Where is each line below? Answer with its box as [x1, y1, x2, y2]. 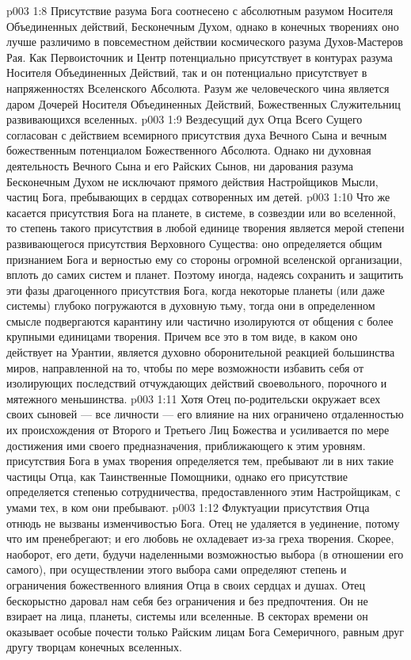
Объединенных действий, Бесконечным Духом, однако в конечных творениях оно [6, 17, 399, 34]
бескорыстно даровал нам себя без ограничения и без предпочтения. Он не [6, 592, 368, 608]
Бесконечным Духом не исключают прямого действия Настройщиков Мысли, [6, 173, 379, 189]
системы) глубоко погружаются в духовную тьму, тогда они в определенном [6, 297, 375, 314]
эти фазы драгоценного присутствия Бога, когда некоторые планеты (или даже [6, 281, 385, 298]
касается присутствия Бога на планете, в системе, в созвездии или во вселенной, [6, 204, 397, 220]
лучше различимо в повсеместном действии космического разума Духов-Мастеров [6, 33, 403, 50]
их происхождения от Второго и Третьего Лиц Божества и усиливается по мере [6, 422, 390, 438]
